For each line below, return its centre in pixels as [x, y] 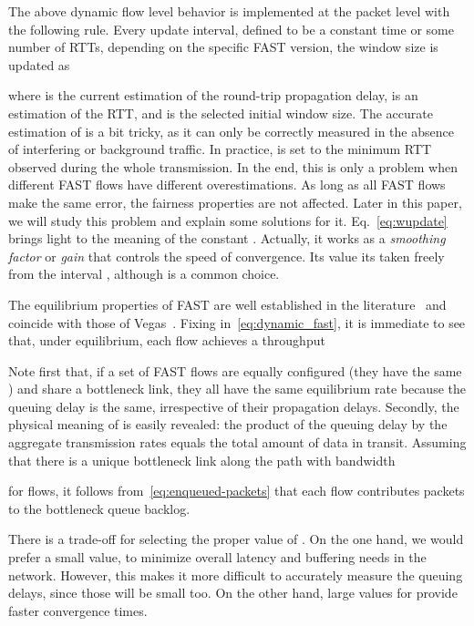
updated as [39, 64]
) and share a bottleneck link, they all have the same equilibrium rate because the [237, 389]
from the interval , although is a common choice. [144, 274]
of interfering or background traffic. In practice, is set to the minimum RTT [220, 149]
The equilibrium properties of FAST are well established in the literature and [227, 304]
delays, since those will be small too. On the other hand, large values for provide [233, 593]
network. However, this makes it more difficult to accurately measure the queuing [236, 575]
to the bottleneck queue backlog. [99, 508]
